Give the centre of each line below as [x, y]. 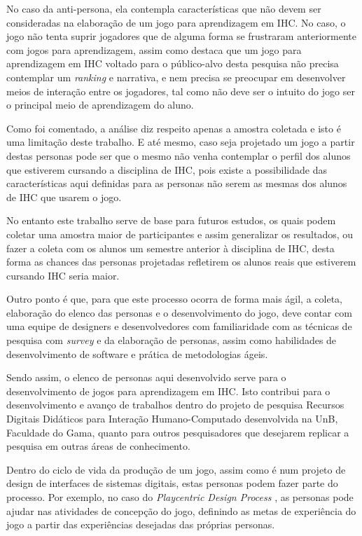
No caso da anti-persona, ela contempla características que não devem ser [164, 8]
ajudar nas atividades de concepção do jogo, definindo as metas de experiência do [181, 510]
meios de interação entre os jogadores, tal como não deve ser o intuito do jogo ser [181, 91]
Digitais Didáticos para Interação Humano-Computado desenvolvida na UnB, [172, 419]
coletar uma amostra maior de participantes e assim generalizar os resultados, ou [180, 234]
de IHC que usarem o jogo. [64, 197]
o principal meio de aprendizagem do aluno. [100, 105]
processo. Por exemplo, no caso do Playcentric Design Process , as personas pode [180, 497]
